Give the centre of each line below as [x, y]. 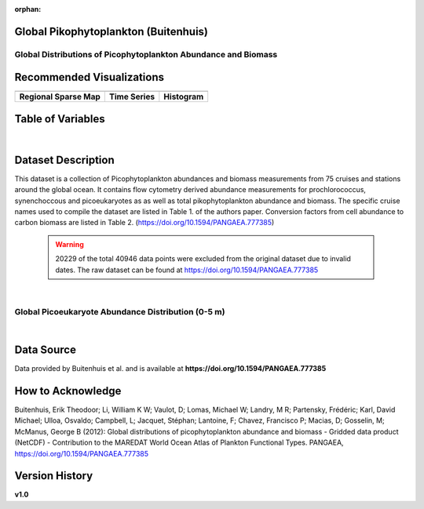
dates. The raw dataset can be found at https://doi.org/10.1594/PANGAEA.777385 [187, 270]
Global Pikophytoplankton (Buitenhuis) [111, 31]
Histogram [184, 96]
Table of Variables [60, 119]
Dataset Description [64, 160]
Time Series [132, 96]
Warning [69, 244]
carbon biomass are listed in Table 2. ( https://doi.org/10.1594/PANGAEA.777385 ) [144, 223]
